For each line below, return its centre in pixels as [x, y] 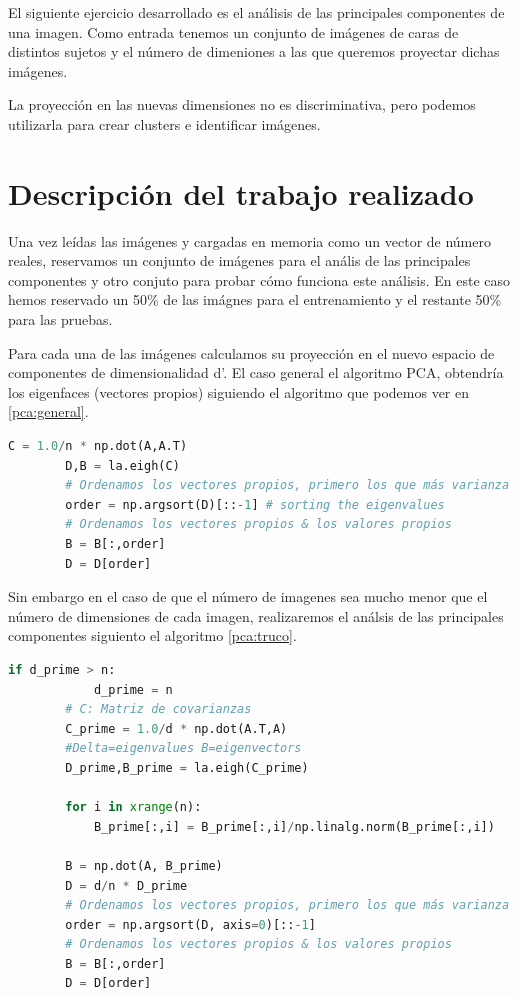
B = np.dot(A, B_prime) [144, 865]
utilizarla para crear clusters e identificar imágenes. [164, 123]
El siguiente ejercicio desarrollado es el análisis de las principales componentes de [256, 12]
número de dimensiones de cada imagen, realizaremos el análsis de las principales [256, 615]
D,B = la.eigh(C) [122, 465]
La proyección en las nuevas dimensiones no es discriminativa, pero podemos [242, 104]
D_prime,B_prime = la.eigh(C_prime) [187, 767]
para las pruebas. [60, 319]
